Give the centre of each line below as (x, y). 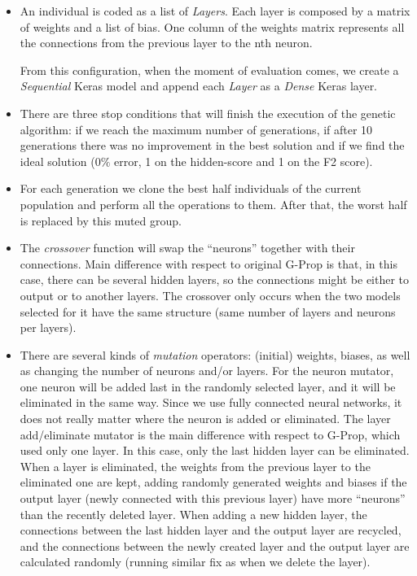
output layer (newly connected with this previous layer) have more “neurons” (213, 498)
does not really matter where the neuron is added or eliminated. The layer (205, 419)
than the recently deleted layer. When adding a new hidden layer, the (193, 514)
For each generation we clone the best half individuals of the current (191, 188)
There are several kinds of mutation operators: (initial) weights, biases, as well (215, 354)
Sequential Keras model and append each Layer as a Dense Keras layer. (199, 86)
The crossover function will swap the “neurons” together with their (187, 248)
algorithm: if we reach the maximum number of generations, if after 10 (196, 129)
